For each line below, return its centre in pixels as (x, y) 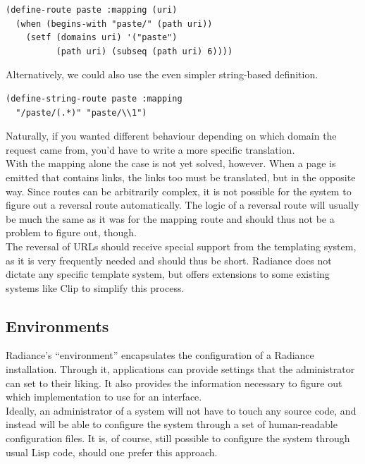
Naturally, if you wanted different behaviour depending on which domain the (171, 136)
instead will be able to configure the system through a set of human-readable (172, 424)
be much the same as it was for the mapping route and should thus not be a (170, 218)
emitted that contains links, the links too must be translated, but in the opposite (181, 177)
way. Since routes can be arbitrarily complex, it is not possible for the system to (179, 191)
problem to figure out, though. (72, 232)
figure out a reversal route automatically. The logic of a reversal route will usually (182, 205)
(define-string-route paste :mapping (94, 98)
